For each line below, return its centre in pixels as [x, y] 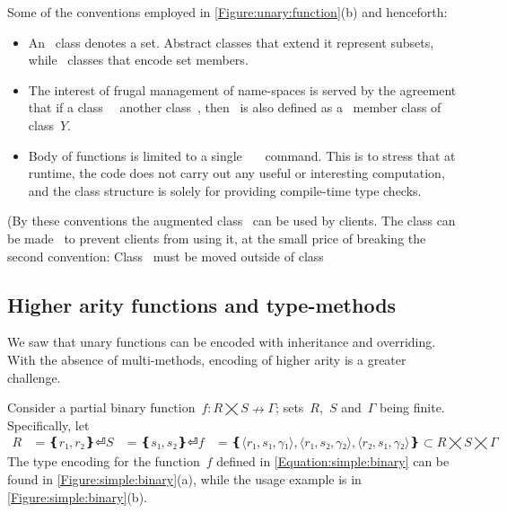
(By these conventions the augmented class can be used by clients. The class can [232, 221]
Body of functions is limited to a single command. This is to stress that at [242, 155]
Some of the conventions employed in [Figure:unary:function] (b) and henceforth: [227, 12]
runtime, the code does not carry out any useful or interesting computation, [236, 173]
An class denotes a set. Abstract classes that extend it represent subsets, [231, 42]
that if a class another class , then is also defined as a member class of [235, 107]
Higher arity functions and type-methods [202, 304]
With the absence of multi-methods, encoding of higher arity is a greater [207, 359]
